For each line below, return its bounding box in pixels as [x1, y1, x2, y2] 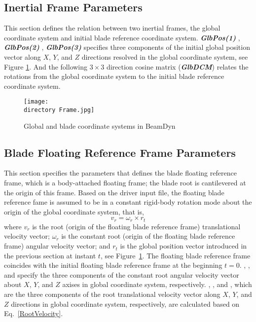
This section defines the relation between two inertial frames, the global [4, 23, 220, 33]
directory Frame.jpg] [24, 107, 95, 114]
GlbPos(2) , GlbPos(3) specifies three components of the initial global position [4, 42, 250, 52]
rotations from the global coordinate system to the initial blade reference [4, 71, 224, 81]
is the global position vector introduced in [120, 241, 247, 251]
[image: [24, 98, 49, 106]
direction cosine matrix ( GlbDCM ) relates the [106, 61, 249, 72]
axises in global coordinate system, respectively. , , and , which [62, 279, 252, 289]
